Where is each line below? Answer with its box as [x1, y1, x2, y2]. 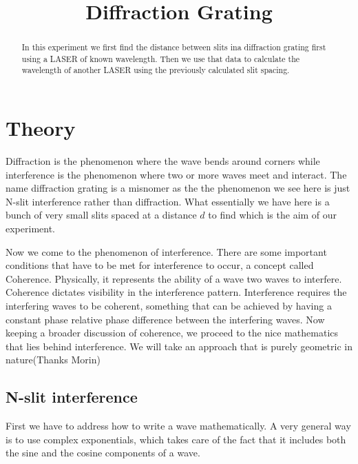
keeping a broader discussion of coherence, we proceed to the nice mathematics [6, 325, 339, 340]
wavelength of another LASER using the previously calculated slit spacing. [21, 64, 290, 76]
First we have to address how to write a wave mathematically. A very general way [6, 418, 351, 433]
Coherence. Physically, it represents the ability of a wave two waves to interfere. [6, 271, 342, 285]
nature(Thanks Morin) [6, 352, 101, 367]
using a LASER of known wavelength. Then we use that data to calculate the [21, 52, 300, 64]
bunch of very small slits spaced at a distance [6, 208, 197, 222]
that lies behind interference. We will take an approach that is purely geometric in [6, 339, 352, 353]
